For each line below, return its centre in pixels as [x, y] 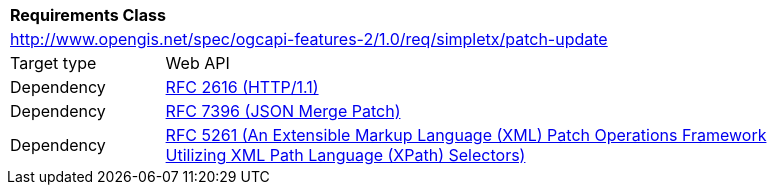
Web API [197, 63]
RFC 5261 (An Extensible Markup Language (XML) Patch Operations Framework [466, 135]
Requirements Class [88, 15]
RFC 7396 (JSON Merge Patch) [283, 111]
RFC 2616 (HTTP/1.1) [242, 87]
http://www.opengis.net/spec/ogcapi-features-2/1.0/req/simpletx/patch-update [309, 39]
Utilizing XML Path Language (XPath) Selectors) [345, 155]
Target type [53, 63]
